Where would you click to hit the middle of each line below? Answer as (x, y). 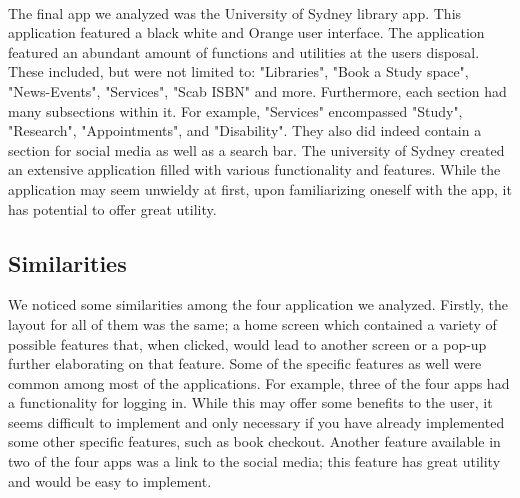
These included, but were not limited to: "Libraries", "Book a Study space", (238, 71)
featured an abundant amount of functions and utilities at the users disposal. (244, 51)
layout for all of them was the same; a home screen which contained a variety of (252, 323)
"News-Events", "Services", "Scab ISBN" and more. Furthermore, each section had (257, 90)
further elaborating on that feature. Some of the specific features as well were (245, 363)
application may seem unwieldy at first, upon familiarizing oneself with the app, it (260, 188)
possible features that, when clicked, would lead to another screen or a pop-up (247, 343)
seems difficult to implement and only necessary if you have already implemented (256, 421)
